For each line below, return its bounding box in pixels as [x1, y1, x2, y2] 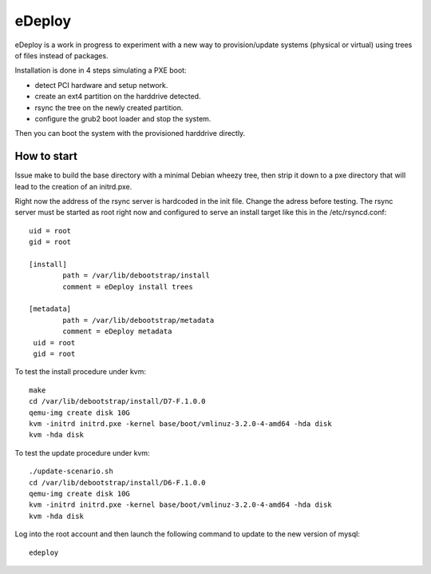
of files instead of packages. [14, 50, 109, 60]
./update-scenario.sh [29, 467, 113, 476]
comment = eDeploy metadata [62, 327, 172, 336]
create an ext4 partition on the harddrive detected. [34, 92, 201, 102]
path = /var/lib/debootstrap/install [62, 271, 211, 280]
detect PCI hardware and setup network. [34, 80, 168, 90]
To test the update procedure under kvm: [14, 448, 151, 457]
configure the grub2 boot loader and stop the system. [34, 114, 212, 123]
